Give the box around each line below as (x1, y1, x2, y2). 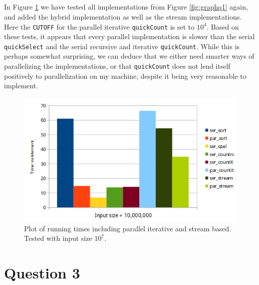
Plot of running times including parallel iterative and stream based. (24, 223, 231, 233)
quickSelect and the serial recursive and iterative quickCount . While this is (4, 41, 240, 51)
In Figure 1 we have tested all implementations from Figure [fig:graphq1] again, (4, 2, 248, 12)
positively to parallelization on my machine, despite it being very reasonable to (4, 70, 246, 81)
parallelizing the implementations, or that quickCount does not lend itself (4, 61, 230, 71)
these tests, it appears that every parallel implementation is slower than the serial (4, 31, 255, 42)
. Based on (206, 21, 239, 32)
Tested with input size (24, 233, 92, 243)
